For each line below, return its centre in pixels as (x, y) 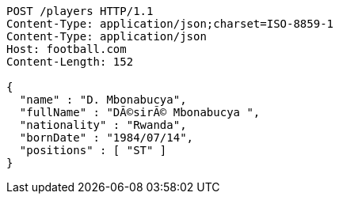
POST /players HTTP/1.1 (80, 11)
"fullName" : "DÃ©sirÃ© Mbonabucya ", (140, 112)
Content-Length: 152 (70, 62)
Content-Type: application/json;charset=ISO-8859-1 (170, 24)
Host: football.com (67, 49)
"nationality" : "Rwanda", (103, 125)
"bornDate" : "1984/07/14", (107, 138)
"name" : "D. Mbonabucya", (103, 100)
